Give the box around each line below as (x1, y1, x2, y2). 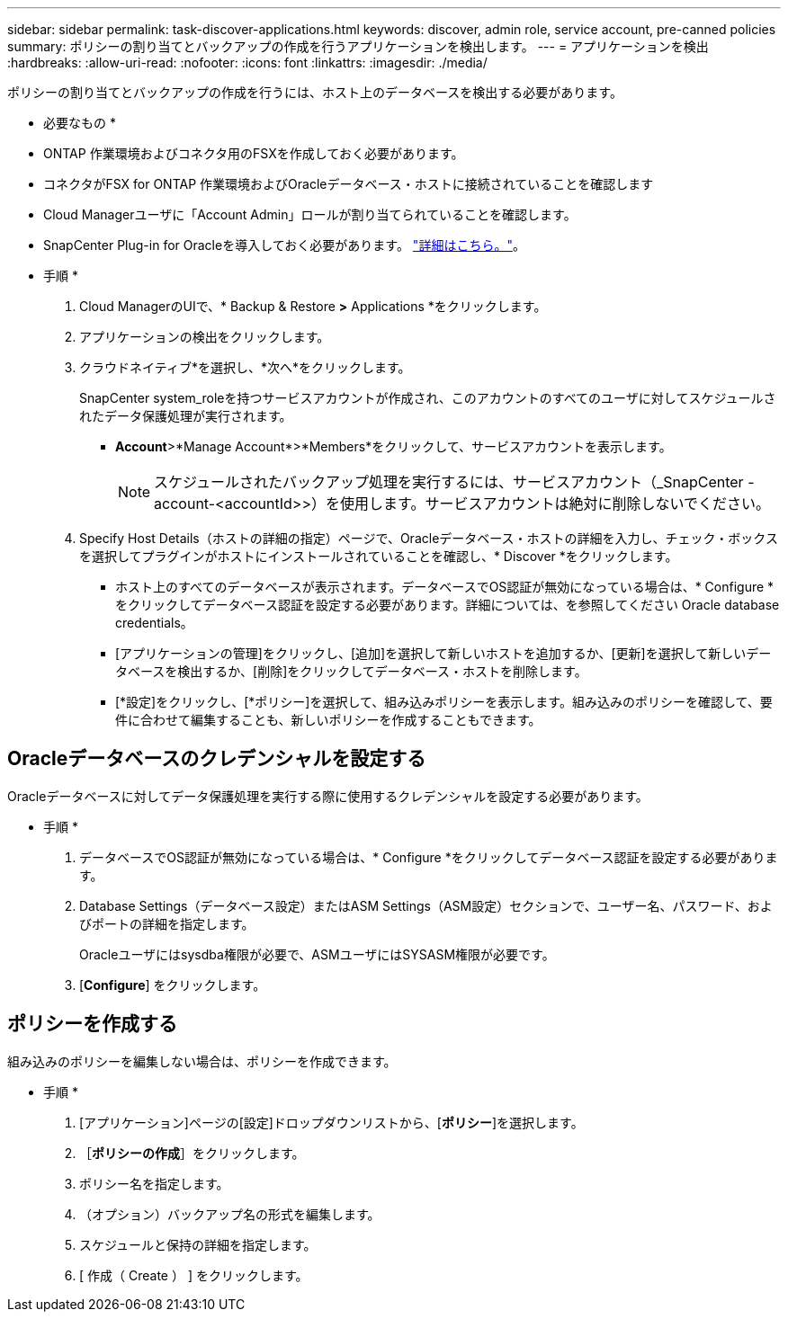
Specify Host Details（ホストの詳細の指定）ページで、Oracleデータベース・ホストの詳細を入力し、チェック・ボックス (79, 530, 778, 546)
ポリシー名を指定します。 (79, 1175, 229, 1191)
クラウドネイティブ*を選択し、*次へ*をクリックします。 (79, 360, 411, 375)
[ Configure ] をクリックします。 (79, 976, 266, 993)
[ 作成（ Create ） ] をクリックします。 (79, 1267, 309, 1283)
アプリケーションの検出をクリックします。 (79, 329, 330, 344)
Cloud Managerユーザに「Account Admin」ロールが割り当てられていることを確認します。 (43, 207, 577, 222)
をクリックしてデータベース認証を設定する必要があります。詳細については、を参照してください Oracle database (115, 597, 780, 612)
